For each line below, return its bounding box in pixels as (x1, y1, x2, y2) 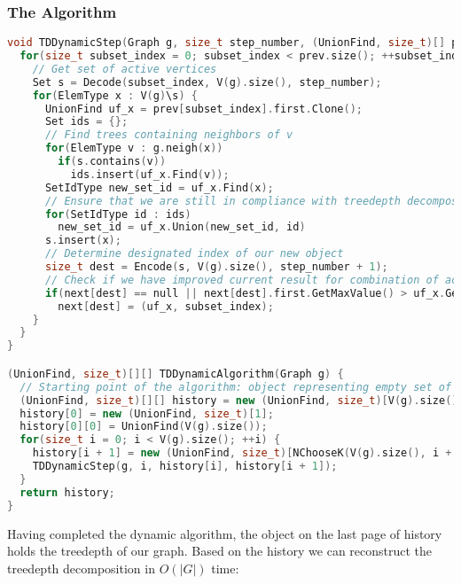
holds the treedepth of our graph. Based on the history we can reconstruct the (7, 541, 433, 560)
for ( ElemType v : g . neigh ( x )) (44, 142, 223, 155)
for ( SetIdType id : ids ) (44, 207, 191, 221)
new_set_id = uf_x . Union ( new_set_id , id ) (58, 221, 306, 234)
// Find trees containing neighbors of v (44, 128, 293, 142)
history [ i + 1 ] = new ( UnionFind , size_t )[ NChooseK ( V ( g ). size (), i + (32, 447, 452, 460)
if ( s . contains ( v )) (58, 155, 167, 168)
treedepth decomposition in (7, 558, 155, 577)
